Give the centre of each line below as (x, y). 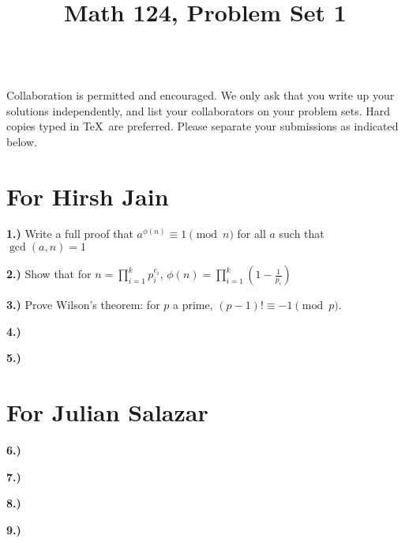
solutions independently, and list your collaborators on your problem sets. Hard (199, 110)
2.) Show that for (49, 274)
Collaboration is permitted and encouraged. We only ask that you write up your (201, 94)
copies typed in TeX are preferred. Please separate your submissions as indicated (202, 126)
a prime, (193, 305)
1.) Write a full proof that (70, 234)
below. (22, 141)
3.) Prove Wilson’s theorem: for (83, 305)
